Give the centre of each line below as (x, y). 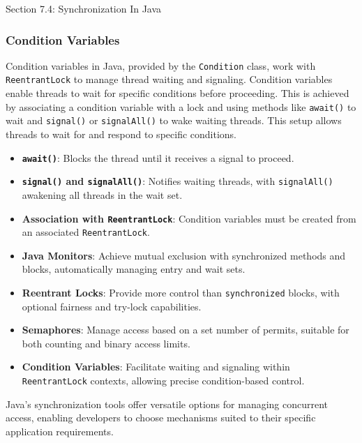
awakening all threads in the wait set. (102, 194)
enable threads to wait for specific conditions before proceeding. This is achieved (178, 93)
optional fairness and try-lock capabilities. (112, 306)
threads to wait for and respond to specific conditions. (121, 134)
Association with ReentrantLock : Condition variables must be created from (189, 218)
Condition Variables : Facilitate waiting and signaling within (156, 367)
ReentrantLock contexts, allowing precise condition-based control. (163, 381)
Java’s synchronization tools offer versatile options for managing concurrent (167, 404)
